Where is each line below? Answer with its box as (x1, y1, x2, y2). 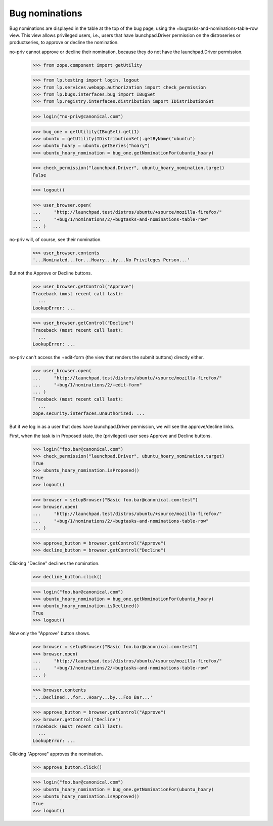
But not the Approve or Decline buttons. (9, 270, 92, 276)
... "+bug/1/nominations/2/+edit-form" (32, 382, 143, 388)
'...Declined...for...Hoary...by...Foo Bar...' (32, 694, 153, 700)
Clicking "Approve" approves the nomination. (9, 751, 103, 757)
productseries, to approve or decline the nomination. (9, 40, 119, 46)
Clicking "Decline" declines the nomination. (9, 560, 100, 567)
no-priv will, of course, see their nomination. (9, 237, 102, 243)
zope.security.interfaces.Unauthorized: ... (32, 410, 145, 416)
